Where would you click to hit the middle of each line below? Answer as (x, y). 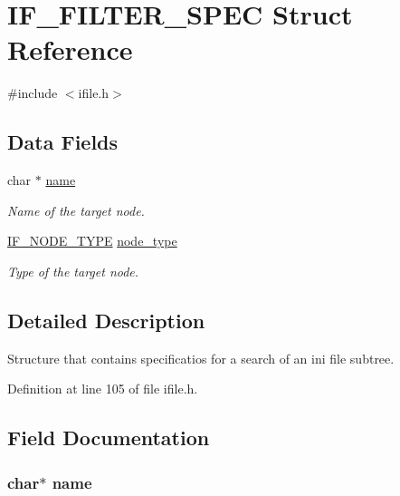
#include (33, 93)
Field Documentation (109, 438)
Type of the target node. (73, 271)
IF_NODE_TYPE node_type (92, 241)
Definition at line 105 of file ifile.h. (103, 389)
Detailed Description (106, 320)
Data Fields (63, 142)
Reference (70, 49)
